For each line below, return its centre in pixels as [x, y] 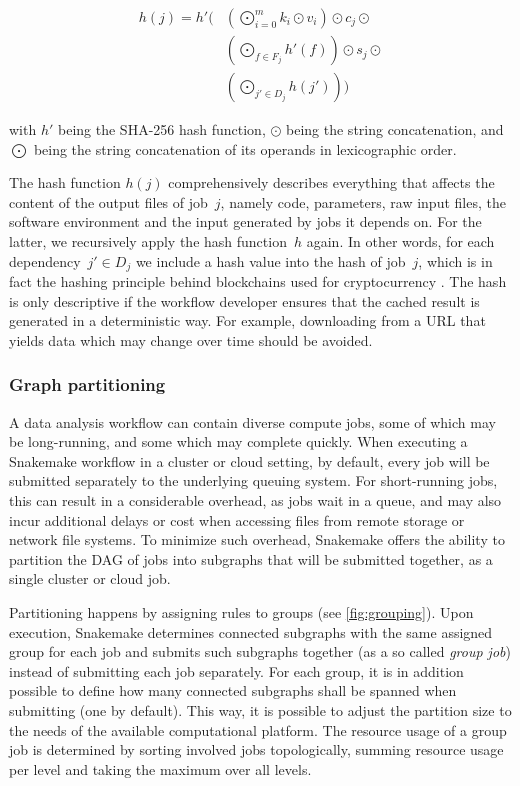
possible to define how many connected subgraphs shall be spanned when [233, 690]
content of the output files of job [108, 201]
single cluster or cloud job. [90, 578]
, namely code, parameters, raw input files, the [363, 201]
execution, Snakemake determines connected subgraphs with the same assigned [251, 631]
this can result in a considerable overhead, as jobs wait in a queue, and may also [255, 500]
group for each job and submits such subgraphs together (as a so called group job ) [260, 651]
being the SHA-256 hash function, [162, 129]
